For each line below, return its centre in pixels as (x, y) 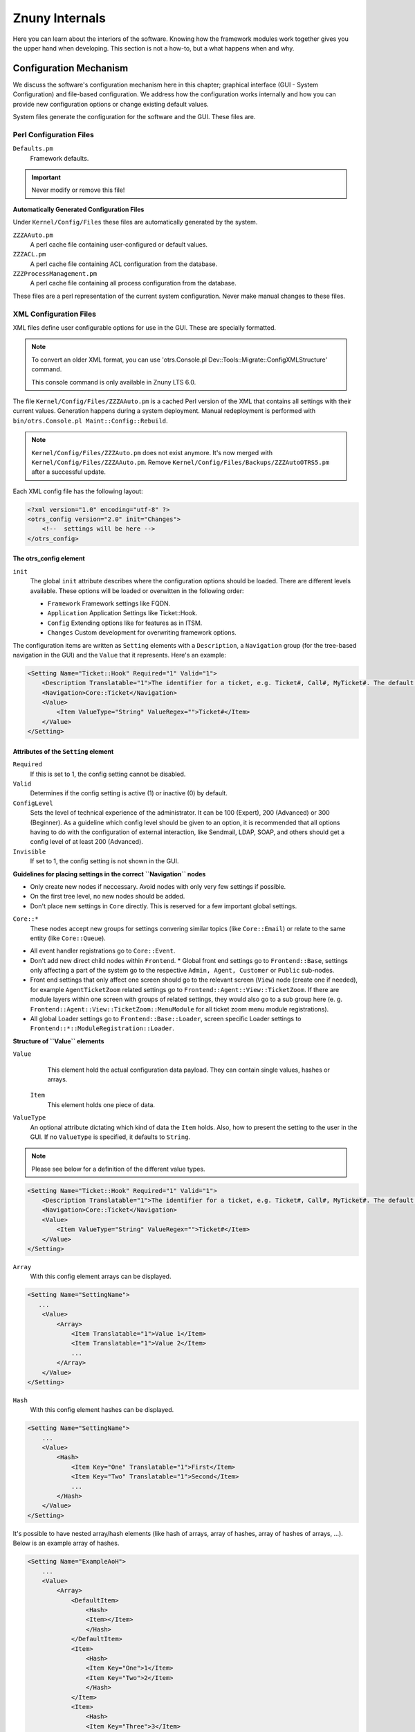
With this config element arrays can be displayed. (101, 1276)
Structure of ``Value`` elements (58, 1041)
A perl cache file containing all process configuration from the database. (133, 283)
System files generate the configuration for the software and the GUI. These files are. (134, 117)
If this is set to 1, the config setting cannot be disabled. (108, 774)
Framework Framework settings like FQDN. (109, 603)
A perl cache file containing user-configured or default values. (119, 244)
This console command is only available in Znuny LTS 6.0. (114, 382)
